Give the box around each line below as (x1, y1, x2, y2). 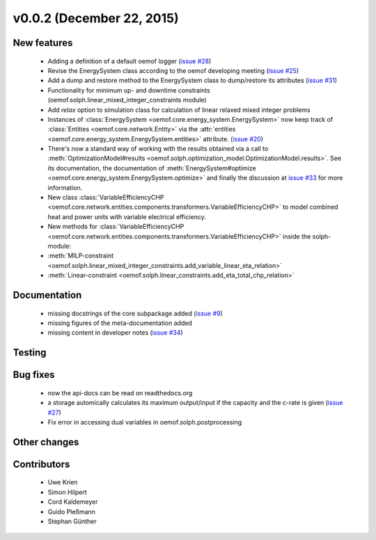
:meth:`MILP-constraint (47, 251, 114, 260)
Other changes (13, 436, 79, 448)
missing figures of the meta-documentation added (47, 319, 193, 327)
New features (13, 37, 73, 49)
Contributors (13, 458, 70, 470)
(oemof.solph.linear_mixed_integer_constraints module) (47, 96, 207, 104)
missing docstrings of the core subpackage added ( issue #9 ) (47, 309, 223, 317)
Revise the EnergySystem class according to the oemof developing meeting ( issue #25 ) (47, 66, 299, 74)
